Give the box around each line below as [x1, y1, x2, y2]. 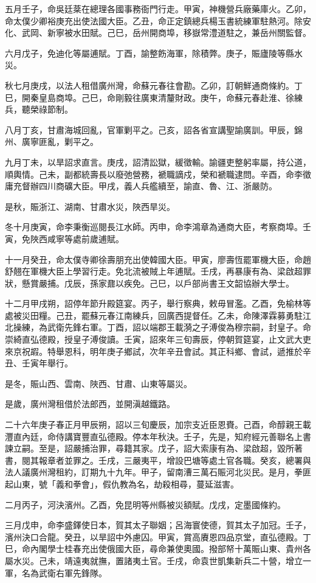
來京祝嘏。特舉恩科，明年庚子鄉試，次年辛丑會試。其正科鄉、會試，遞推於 [5, 344, 303, 357]
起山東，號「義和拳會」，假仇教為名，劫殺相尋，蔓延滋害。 [5, 478, 239, 490]
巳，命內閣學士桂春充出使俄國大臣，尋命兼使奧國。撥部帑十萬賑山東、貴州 [5, 542, 303, 555]
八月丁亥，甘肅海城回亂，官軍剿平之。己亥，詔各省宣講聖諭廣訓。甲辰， [5, 123, 294, 136]
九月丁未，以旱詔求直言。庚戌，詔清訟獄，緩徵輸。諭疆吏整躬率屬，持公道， [5, 155, 311, 168]
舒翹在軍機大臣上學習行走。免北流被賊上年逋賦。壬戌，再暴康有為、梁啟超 [5, 265, 303, 278]
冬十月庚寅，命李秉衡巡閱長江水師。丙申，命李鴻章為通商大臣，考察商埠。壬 [5, 220, 311, 233]
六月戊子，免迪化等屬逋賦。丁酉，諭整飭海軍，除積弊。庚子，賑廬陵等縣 [5, 46, 294, 59]
